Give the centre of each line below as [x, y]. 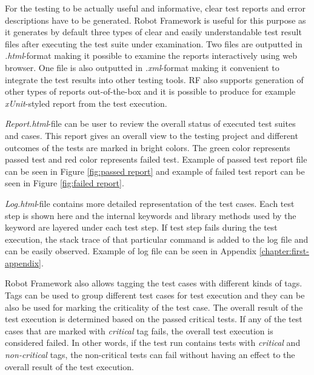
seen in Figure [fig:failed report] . [65, 183]
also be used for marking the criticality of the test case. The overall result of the [154, 307]
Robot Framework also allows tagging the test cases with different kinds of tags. [154, 283]
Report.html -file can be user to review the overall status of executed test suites [150, 123]
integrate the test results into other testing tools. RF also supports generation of [154, 79]
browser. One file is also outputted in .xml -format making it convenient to [142, 67]
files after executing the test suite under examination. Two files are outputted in [154, 43]
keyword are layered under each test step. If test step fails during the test [141, 227]
